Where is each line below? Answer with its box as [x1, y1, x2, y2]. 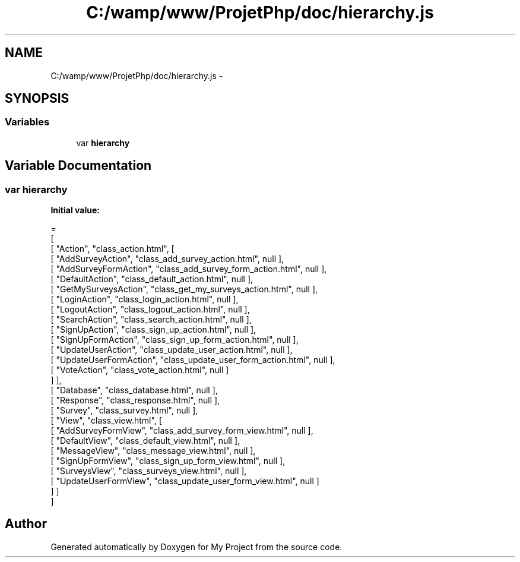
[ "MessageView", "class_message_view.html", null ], [50, 446, 256, 456]
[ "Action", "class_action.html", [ [50, 244, 175, 254]
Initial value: [50, 205, 100, 216]
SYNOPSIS [5, 91, 69, 106]
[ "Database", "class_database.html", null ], [50, 385, 218, 396]
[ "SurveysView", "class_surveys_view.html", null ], [50, 466, 247, 476]
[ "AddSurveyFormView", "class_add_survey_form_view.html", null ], [50, 425, 313, 436]
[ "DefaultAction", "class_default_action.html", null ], [50, 274, 253, 285]
